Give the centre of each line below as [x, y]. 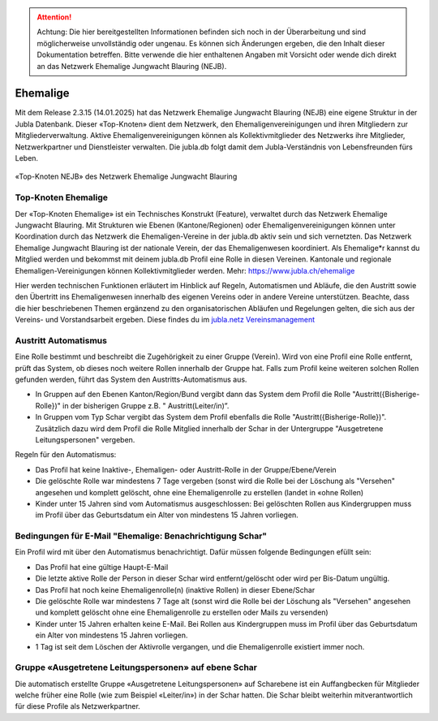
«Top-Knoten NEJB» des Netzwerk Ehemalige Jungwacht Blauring [126, 177]
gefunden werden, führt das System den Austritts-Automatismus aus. [131, 379]
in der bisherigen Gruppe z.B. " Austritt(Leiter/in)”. [146, 405]
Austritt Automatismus [61, 340]
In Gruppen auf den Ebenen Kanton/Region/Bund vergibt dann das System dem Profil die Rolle [193, 395]
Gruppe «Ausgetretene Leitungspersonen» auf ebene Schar [136, 667]
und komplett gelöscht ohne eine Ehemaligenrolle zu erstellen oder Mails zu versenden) [182, 612]
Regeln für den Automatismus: [66, 455]
